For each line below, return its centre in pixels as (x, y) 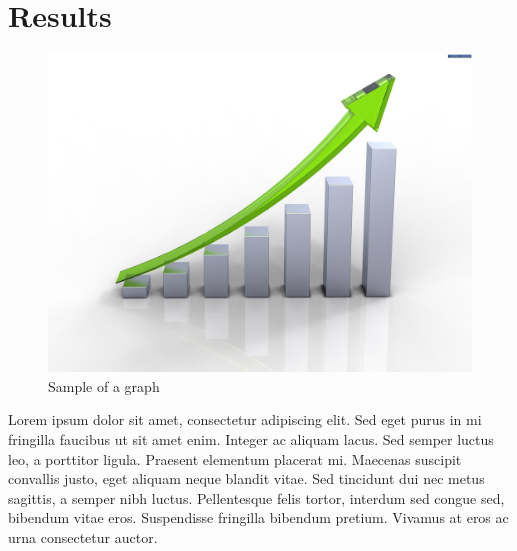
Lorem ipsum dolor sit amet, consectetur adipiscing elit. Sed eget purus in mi (245, 419)
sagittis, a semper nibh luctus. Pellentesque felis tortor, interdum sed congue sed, (256, 497)
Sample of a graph (104, 385)
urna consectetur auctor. (83, 536)
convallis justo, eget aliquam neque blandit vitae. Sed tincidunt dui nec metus (246, 478)
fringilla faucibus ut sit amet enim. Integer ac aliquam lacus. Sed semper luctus (251, 438)
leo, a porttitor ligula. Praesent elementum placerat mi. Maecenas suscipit (235, 458)
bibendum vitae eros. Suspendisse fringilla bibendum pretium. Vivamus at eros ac (258, 517)
